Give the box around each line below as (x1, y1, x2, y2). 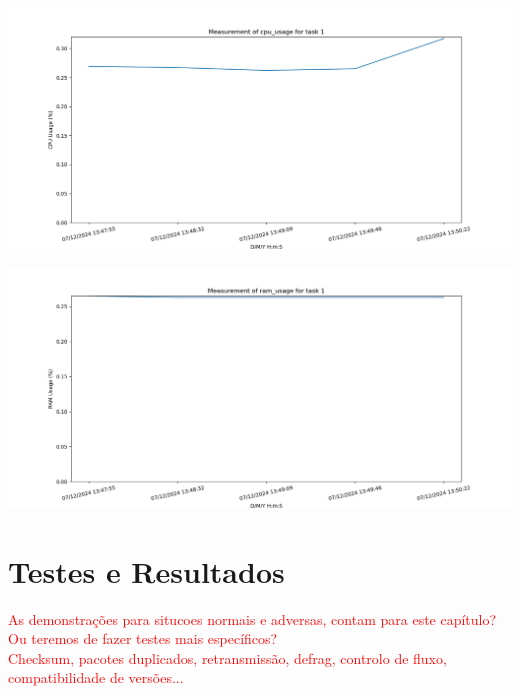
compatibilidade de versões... (8, 667, 184, 688)
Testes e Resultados (8, 550, 285, 591)
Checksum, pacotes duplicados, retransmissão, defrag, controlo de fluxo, (8, 647, 447, 668)
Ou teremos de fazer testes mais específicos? (8, 628, 278, 649)
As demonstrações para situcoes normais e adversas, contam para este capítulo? (8, 608, 497, 629)
